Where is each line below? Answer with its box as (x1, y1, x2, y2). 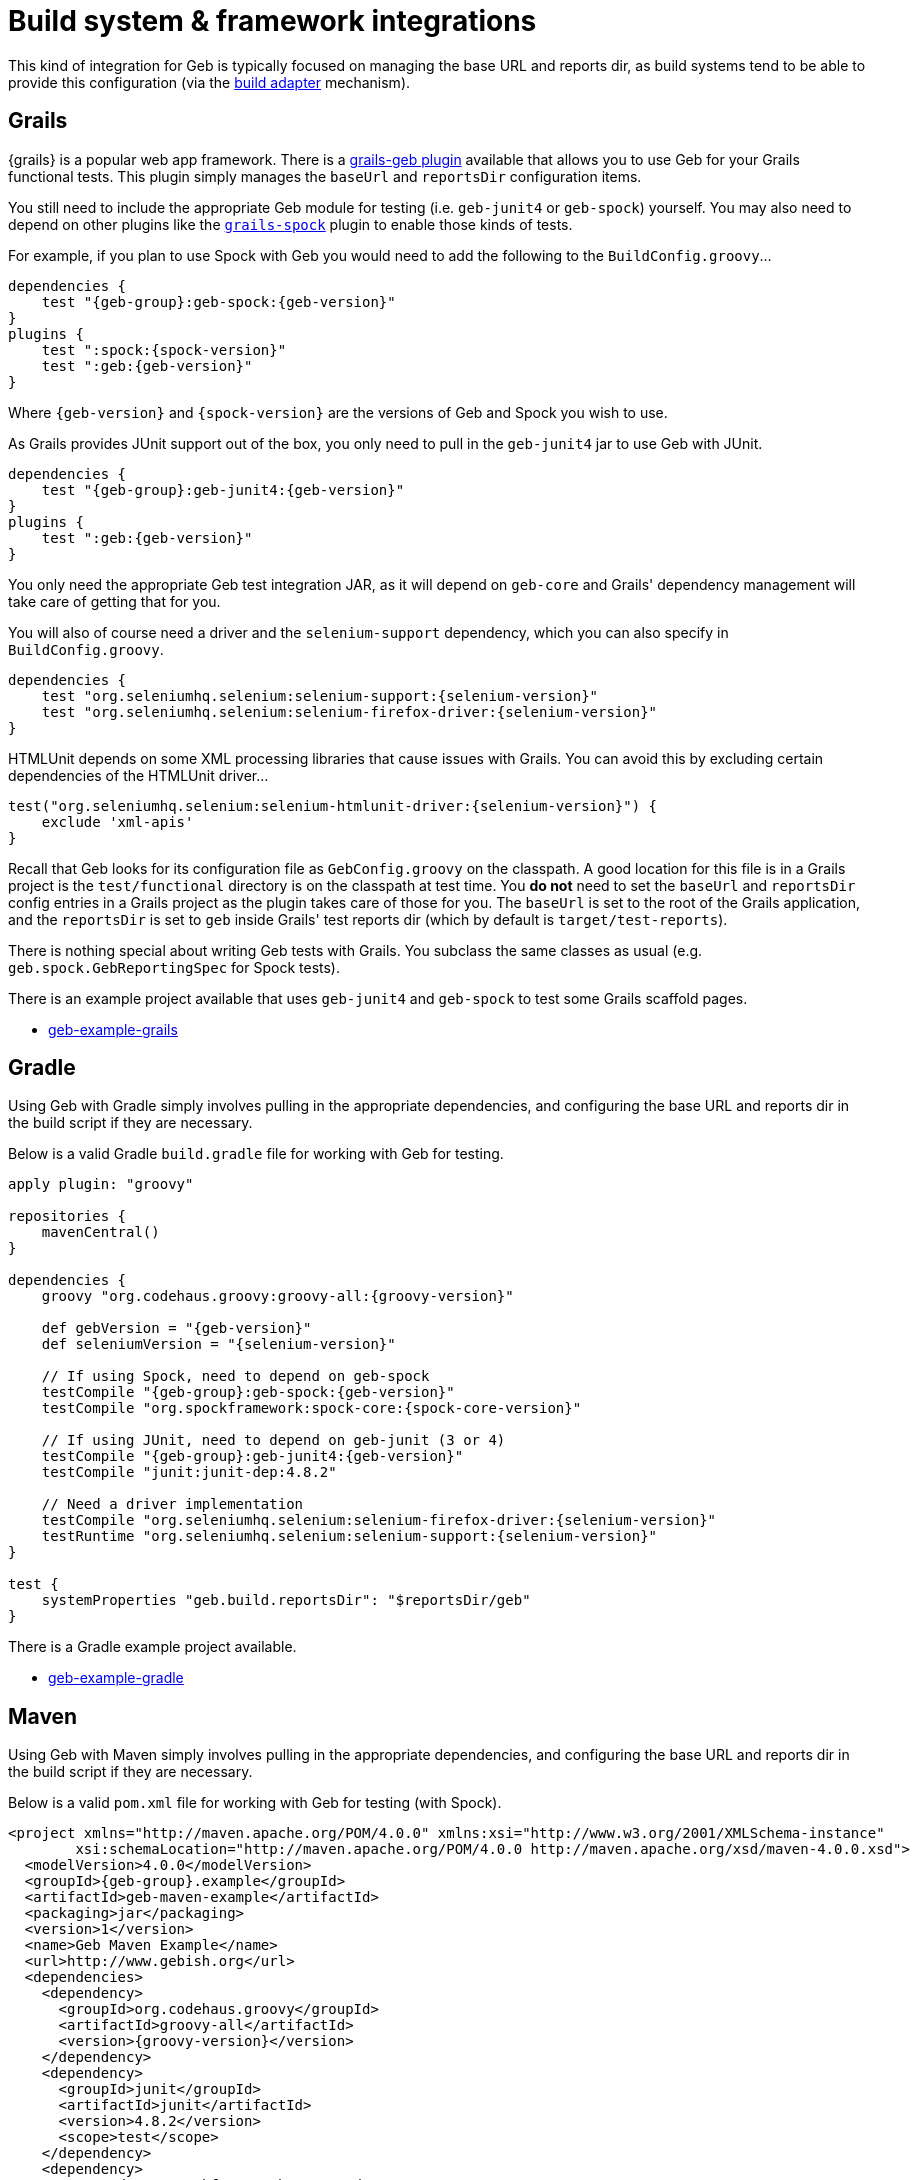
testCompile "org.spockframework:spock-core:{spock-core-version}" (41, 1400, 582, 1417)
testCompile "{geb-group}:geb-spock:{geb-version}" (41, 1384, 455, 1401)
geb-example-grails (48, 1020, 178, 1038)
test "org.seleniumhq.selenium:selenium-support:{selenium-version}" (41, 687, 599, 704)
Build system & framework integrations (8, 4, 537, 38)
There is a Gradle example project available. (8, 1638, 297, 1656)
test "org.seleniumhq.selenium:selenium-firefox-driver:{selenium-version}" (41, 703, 658, 720)
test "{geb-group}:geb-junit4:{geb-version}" (41, 481, 405, 498)
